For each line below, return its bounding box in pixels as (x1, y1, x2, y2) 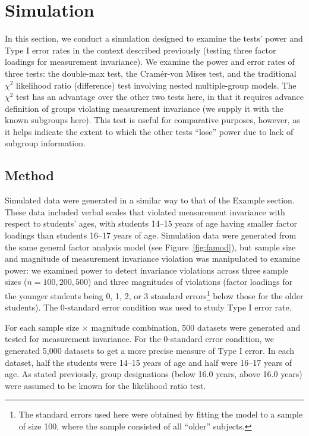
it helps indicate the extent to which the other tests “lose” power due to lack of (5, 125, 294, 137)
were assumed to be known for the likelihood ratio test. (5, 379, 206, 391)
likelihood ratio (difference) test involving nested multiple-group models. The (16, 79, 297, 91)
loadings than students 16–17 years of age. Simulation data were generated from (5, 229, 297, 241)
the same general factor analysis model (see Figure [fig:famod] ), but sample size (5, 240, 296, 253)
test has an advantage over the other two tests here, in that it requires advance (16, 90, 304, 103)
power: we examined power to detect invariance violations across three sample (5, 264, 288, 276)
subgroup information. (5, 137, 86, 149)
